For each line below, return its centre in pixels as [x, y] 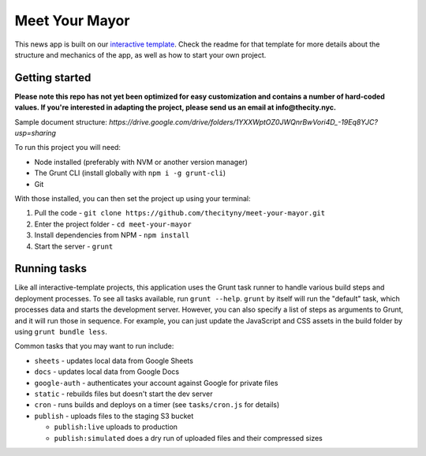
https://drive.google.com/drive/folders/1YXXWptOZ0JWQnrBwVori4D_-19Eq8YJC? [244, 121]
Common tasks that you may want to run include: [94, 346]
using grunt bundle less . [61, 332]
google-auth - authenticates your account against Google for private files [156, 383]
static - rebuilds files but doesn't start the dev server [123, 394]
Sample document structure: [61, 121]
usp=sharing [35, 133]
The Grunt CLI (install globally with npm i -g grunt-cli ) [130, 173]
